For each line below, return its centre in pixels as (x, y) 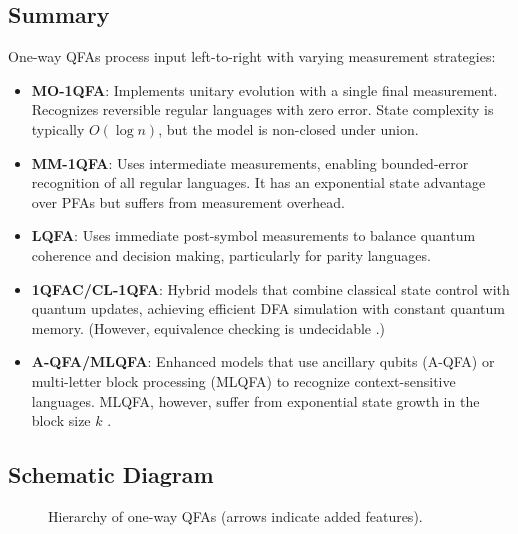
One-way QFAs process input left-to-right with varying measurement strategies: (252, 56)
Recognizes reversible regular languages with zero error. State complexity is (262, 109)
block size (61, 420)
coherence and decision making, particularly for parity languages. (231, 254)
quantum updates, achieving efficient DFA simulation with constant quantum (268, 308)
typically (58, 128)
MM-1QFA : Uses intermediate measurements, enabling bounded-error (250, 162)
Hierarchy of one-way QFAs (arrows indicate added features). (235, 515)
